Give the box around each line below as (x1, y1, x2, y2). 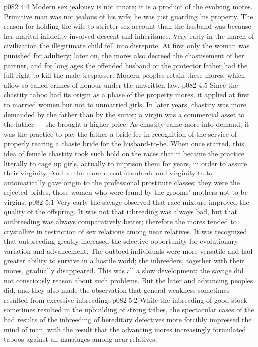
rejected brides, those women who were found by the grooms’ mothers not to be (4, 187, 248, 197)
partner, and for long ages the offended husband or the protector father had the (4, 60, 248, 70)
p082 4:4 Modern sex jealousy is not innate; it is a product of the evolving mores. (4, 1, 253, 11)
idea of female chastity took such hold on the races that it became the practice (4, 148, 245, 158)
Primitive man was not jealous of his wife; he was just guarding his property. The (4, 11, 253, 21)
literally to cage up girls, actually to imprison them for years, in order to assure (4, 158, 247, 168)
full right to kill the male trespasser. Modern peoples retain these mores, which (4, 70, 245, 80)
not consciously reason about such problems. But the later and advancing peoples (4, 275, 253, 285)
